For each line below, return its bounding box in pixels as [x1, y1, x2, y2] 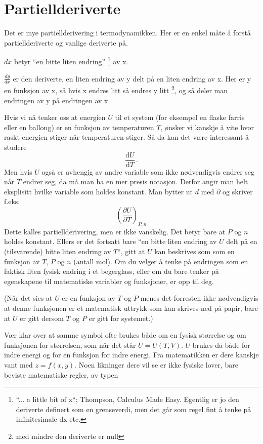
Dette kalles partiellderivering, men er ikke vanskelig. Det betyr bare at [4, 226, 226, 236]
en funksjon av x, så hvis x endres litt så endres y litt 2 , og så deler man [4, 84, 228, 96]
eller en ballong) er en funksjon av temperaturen [4, 122, 154, 132]
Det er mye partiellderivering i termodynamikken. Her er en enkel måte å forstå [4, 27, 251, 38]
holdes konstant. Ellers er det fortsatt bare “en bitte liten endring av [4, 236, 217, 247]
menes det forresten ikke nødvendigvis [140, 293, 258, 303]
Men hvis [4, 166, 32, 177]
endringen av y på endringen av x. [4, 95, 110, 105]
